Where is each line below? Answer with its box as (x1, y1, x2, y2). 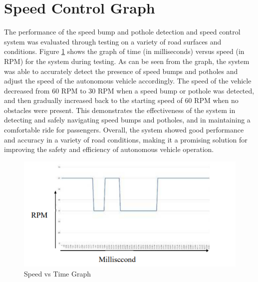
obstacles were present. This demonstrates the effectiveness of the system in (4, 104, 236, 115)
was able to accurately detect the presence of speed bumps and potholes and (4, 65, 238, 76)
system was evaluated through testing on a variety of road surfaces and (4, 36, 222, 46)
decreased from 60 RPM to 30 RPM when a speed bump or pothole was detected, (4, 85, 255, 95)
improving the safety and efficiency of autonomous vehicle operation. (4, 144, 214, 154)
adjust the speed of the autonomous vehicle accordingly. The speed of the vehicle (4, 75, 252, 86)
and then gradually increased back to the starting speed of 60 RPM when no (4, 95, 239, 105)
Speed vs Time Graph (24, 268, 91, 278)
